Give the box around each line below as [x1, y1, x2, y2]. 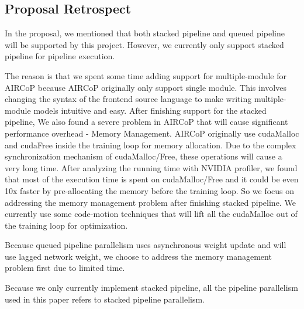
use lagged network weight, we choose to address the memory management [5, 250, 272, 262]
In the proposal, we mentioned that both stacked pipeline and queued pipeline [5, 27, 285, 39]
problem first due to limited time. [5, 262, 125, 274]
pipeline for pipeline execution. [5, 50, 115, 62]
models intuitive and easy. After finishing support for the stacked [33, 104, 267, 116]
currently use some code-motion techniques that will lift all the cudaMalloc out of [5, 208, 298, 220]
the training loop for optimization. [5, 219, 128, 231]
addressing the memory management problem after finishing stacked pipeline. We [5, 196, 296, 208]
